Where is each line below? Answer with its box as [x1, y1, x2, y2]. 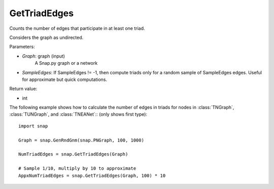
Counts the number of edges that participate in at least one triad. [9, 25, 145, 31]
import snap [18, 123, 48, 129]
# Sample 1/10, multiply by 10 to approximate [18, 166, 136, 171]
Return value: [9, 86, 38, 92]
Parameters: [9, 43, 35, 50]
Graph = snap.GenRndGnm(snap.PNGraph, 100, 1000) [18, 137, 145, 143]
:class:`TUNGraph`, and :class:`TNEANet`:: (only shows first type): [9, 111, 147, 117]
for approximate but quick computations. [22, 76, 108, 82]
